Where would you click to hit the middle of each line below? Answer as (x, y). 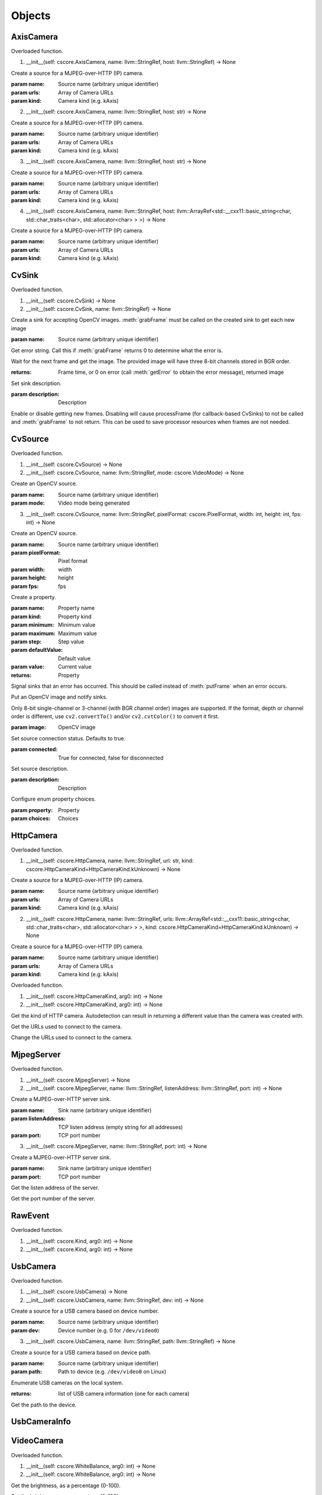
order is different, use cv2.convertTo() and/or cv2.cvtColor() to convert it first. (115, 716)
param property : (32, 810)
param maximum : (33, 633)
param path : (27, 1372)
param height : (29, 578)
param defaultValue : (37, 650)
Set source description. (40, 769)
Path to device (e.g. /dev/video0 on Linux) (112, 1372)
